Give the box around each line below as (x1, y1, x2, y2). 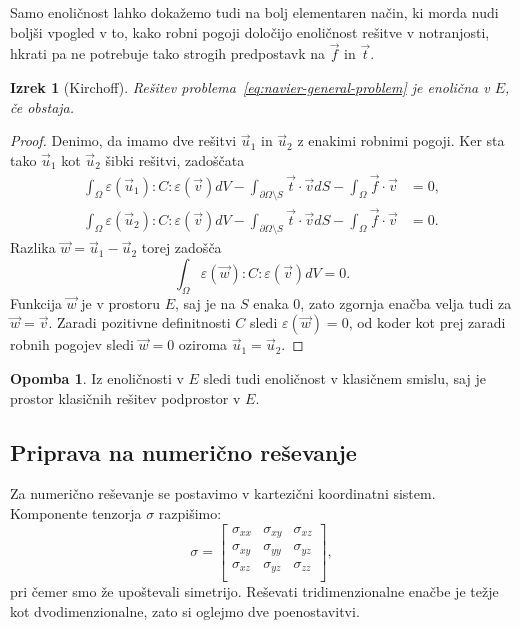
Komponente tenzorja (10, 503, 142, 524)
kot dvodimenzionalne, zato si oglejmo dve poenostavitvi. (10, 600, 360, 621)
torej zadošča (141, 237, 222, 258)
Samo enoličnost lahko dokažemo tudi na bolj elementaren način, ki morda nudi (10, 2, 499, 22)
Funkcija (10, 292, 62, 313)
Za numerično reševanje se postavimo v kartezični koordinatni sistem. (10, 483, 436, 504)
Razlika (10, 237, 56, 258)
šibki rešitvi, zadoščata (105, 149, 245, 170)
